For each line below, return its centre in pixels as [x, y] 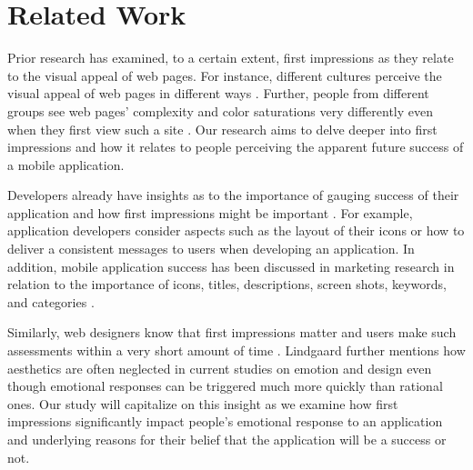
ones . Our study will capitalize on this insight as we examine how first [203, 403]
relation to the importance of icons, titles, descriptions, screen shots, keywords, [227, 284]
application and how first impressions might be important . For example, [210, 212]
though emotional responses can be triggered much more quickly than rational [225, 386]
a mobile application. [66, 164]
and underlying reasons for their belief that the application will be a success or [227, 439]
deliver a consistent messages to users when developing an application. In [211, 249]
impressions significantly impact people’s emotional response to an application [225, 421]
